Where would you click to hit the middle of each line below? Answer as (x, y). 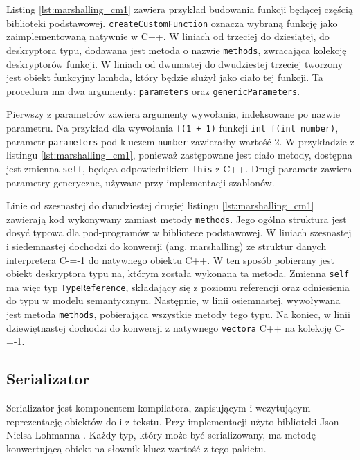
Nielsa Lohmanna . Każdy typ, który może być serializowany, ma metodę (161, 435)
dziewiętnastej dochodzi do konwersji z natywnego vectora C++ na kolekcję (169, 327)
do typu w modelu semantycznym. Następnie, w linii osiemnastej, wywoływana (173, 300)
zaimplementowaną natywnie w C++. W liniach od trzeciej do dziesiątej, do (168, 36)
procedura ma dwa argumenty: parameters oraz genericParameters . (153, 90)
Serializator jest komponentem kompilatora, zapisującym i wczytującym (159, 408)
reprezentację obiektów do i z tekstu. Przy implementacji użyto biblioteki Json (173, 421)
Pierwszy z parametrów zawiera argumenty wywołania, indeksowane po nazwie (173, 114)
